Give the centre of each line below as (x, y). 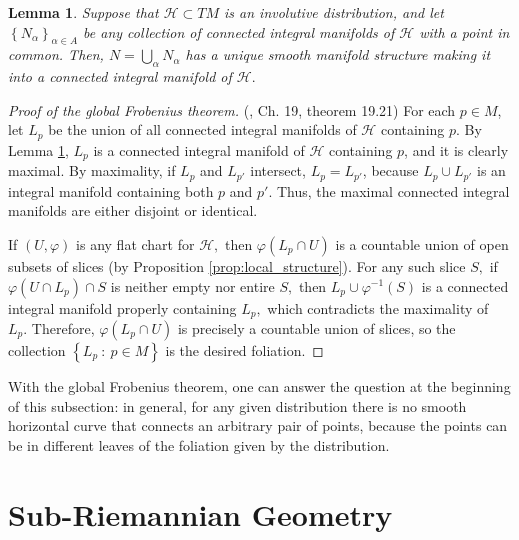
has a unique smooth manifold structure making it (338, 54)
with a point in (464, 31)
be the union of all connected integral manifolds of (202, 129)
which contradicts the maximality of (378, 307)
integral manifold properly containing (122, 307)
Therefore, (63, 327)
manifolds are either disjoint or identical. (133, 210)
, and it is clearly (456, 149)
